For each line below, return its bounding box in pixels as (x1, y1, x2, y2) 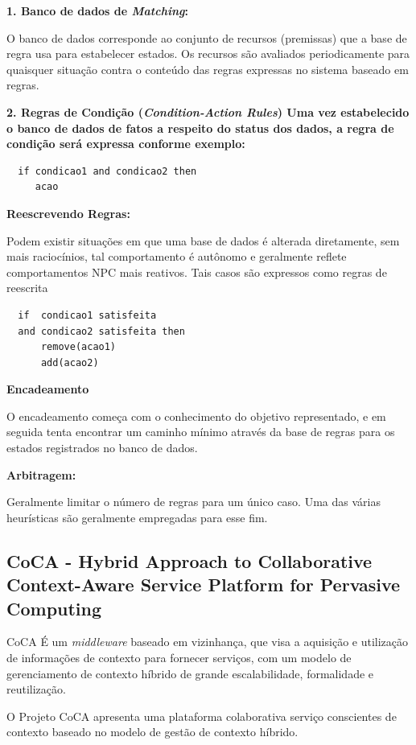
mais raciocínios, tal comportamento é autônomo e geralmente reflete (6, 248, 347, 265)
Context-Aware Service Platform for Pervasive (6, 572, 401, 597)
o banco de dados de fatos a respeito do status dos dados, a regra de (6, 119, 394, 136)
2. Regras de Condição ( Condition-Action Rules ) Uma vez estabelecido (6, 103, 410, 120)
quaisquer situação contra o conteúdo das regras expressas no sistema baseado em (6, 60, 409, 77)
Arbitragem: (6, 466, 76, 483)
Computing (6, 595, 102, 620)
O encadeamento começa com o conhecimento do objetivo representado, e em (6, 407, 386, 424)
